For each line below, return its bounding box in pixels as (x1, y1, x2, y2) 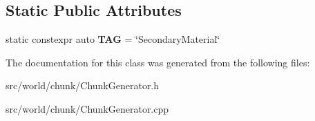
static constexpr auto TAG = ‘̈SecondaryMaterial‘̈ (6, 32, 220, 46)
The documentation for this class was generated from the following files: (6, 55, 310, 69)
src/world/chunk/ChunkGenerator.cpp (6, 101, 169, 115)
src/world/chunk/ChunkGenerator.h (6, 78, 160, 93)
